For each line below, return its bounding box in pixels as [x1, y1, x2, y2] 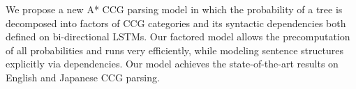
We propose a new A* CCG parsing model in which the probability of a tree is [6, 2, 343, 16]
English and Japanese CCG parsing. [6, 70, 160, 84]
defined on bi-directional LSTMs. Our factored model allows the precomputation [6, 29, 350, 44]
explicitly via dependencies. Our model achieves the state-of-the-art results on [6, 56, 339, 71]
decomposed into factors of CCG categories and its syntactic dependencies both [6, 15, 346, 30]
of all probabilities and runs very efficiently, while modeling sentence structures [6, 42, 343, 57]
